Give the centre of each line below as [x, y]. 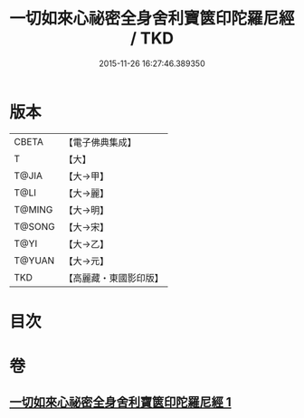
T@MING [33, 209]
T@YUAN [34, 261]
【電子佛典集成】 [100, 142]
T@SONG [35, 226]
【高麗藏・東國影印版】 [114, 278]
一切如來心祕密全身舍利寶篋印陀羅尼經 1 [121, 402]
